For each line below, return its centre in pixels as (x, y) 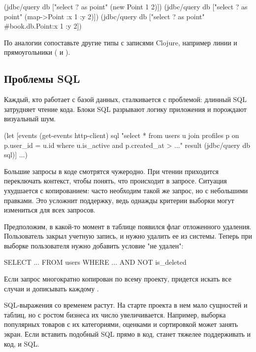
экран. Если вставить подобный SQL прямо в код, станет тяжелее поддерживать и (128, 334)
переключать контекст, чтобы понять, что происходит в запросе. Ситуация (115, 181)
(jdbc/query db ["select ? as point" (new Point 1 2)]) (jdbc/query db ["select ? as (126, 6)
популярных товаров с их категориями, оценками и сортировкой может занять (121, 324)
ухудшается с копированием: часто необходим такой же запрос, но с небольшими (126, 190)
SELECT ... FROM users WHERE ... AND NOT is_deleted (95, 262)
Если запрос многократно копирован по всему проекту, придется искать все (118, 279)
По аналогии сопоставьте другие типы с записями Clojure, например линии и (121, 42)
